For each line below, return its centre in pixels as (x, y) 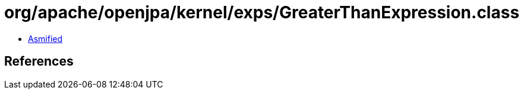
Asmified (45, 38)
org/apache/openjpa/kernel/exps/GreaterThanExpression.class (262, 12)
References (39, 61)
